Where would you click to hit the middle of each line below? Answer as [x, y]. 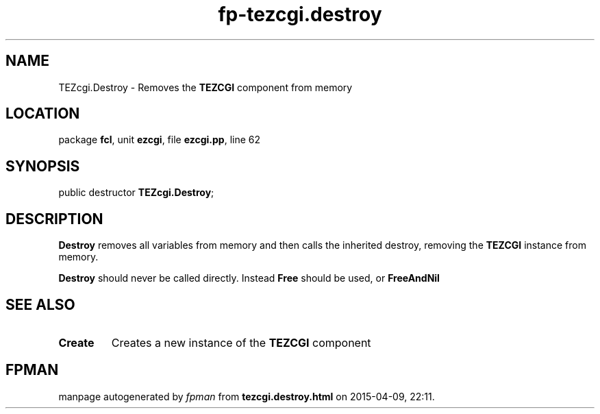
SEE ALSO [40, 304]
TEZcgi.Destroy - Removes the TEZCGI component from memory [205, 87]
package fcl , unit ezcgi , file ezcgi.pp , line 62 [160, 140]
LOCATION [43, 114]
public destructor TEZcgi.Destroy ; [136, 193]
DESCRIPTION [54, 219]
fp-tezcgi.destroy [300, 14]
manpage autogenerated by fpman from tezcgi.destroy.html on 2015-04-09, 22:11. [247, 396]
